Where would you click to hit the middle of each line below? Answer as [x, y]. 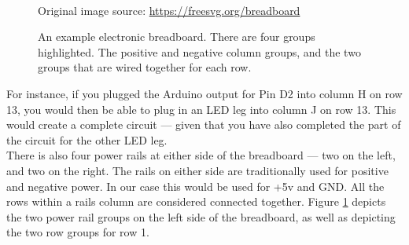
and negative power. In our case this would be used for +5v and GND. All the [195, 186]
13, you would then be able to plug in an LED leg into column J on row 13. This [201, 109]
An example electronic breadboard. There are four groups [177, 37]
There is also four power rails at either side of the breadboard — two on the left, [201, 155]
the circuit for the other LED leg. [87, 139]
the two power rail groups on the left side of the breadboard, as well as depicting [201, 216]
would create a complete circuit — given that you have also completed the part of [204, 124]
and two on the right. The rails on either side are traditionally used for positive [197, 170]
